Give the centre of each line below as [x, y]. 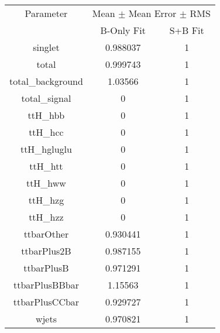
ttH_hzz [46, 217]
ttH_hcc [46, 132]
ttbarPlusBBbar [46, 285]
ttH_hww [46, 183]
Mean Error [152, 13]
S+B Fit [187, 30]
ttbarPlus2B [46, 251]
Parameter [46, 13]
